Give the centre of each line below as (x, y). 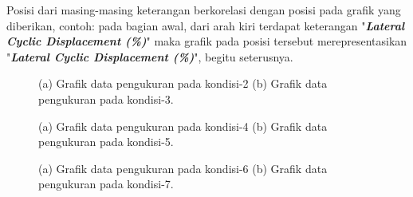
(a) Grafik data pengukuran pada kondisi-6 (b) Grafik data (183, 168)
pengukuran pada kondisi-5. (106, 142)
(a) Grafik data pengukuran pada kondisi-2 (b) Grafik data (183, 83)
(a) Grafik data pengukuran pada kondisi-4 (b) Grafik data (183, 126)
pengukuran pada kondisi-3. (106, 98)
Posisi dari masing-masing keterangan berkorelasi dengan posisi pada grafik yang (204, 10)
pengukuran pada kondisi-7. (106, 184)
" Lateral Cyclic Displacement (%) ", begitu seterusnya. (150, 56)
